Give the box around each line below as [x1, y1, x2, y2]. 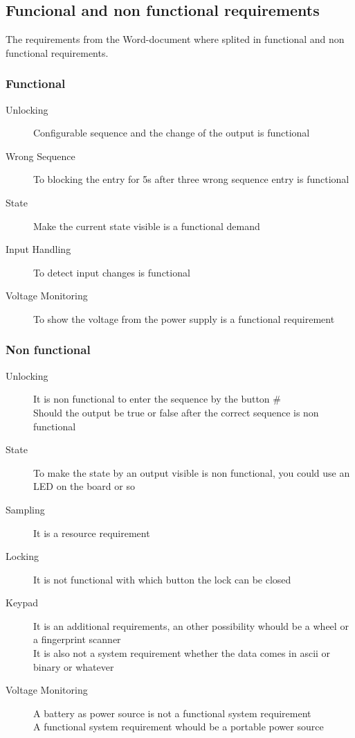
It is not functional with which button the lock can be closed [33, 572, 291, 586]
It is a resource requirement [33, 525, 150, 540]
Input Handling [6, 242, 71, 256]
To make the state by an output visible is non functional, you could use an [33, 465, 350, 480]
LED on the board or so [33, 479, 135, 493]
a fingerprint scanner [33, 632, 121, 647]
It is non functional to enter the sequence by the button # [33, 392, 281, 406]
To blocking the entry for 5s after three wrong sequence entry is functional [33, 172, 349, 186]
